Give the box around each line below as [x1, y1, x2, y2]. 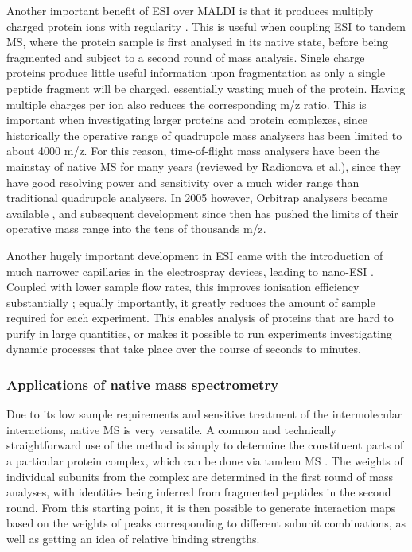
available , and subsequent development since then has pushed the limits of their [6, 204, 398, 221]
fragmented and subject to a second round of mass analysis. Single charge [6, 49, 365, 65]
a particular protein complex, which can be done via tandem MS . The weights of [6, 453, 403, 469]
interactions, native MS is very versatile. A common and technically [6, 421, 336, 437]
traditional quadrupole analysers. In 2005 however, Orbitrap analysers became [6, 189, 387, 206]
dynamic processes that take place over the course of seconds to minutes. [6, 340, 361, 357]
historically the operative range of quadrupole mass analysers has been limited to [6, 126, 402, 143]
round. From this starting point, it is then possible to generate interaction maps [6, 499, 396, 515]
